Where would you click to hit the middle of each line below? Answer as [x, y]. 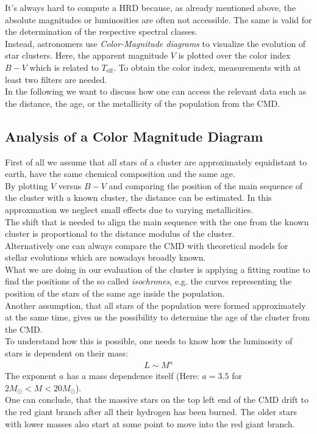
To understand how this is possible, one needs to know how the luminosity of [149, 341]
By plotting [27, 185]
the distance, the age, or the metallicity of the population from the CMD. [143, 103]
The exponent [31, 376]
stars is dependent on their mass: [66, 353]
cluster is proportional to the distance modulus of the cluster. [120, 233]
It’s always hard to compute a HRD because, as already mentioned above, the [151, 7]
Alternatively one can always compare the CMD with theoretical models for [147, 245]
